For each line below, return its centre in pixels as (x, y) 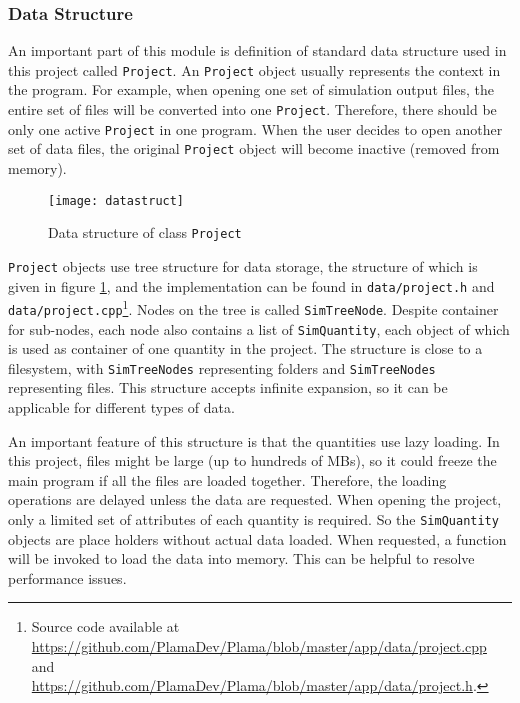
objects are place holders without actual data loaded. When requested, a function (257, 538)
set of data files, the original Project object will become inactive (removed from (254, 148)
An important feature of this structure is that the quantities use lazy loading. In (254, 440)
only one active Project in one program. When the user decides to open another (255, 128)
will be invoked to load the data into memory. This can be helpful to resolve (241, 558)
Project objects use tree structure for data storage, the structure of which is (243, 265)
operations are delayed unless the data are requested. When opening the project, (255, 499)
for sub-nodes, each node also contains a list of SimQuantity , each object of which (259, 328)
